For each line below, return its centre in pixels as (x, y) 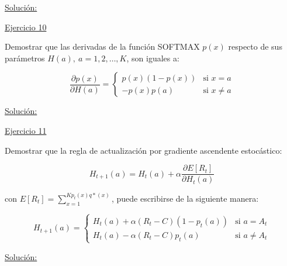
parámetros (25, 58)
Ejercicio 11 (26, 130)
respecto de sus (255, 46)
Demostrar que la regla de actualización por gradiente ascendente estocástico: (143, 150)
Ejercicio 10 (26, 27)
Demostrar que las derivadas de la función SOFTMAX (102, 46)
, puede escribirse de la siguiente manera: (185, 198)
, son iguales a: (153, 58)
